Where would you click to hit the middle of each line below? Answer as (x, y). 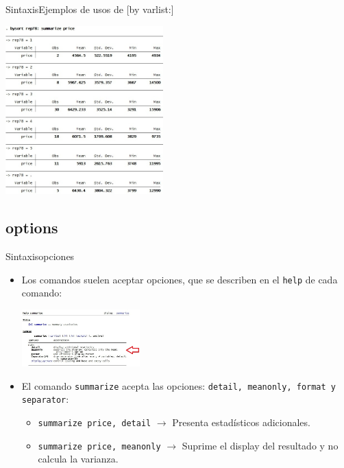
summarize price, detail (95, 423)
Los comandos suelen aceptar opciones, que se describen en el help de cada (180, 279)
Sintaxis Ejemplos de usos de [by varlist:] (90, 9)
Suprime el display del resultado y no (260, 445)
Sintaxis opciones (40, 256)
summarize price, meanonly (99, 446)
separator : (45, 399)
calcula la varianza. (78, 459)
